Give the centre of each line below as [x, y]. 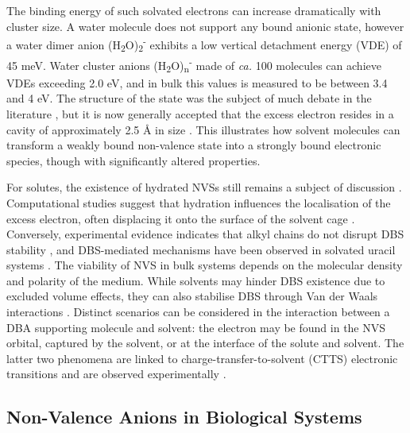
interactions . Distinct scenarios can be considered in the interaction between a [198, 312]
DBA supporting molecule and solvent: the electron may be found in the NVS [196, 327]
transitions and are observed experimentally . [116, 374]
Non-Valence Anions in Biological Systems [184, 417]
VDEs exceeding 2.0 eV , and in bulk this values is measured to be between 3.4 [197, 82]
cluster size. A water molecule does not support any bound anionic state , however [205, 26]
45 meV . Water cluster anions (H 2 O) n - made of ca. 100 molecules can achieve [194, 65]
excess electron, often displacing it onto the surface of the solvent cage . [181, 218]
